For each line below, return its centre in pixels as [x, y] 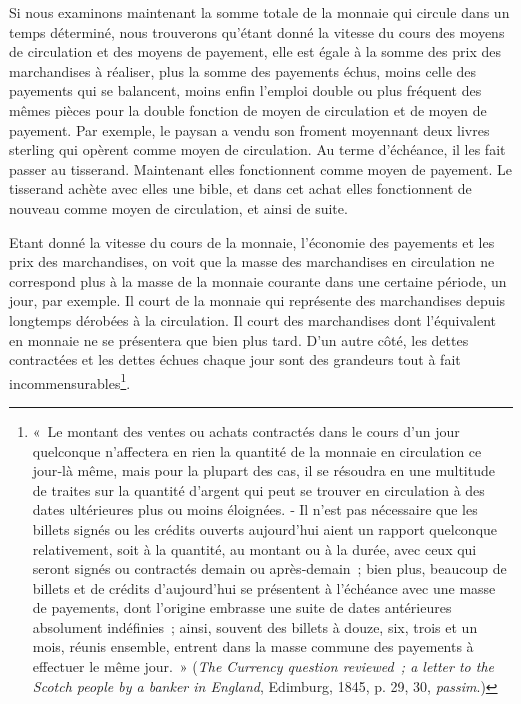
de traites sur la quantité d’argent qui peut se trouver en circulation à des [258, 489]
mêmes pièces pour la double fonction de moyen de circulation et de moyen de [248, 109]
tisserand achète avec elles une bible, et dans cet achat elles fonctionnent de [240, 188]
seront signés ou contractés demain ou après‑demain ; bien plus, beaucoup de [269, 568]
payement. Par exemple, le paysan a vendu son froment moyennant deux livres [249, 129]
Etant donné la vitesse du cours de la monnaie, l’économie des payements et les [252, 241]
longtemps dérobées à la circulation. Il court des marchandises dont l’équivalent [253, 319]
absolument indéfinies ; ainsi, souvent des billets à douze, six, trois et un [255, 626]
